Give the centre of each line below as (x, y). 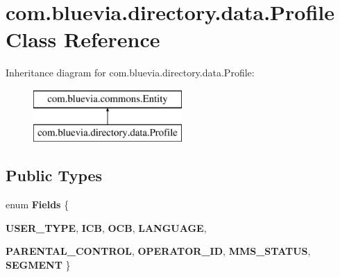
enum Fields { (37, 204)
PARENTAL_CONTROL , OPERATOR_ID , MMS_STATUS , (158, 251)
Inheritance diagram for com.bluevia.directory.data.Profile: (130, 73)
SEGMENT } (38, 265)
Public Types (54, 175)
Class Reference (83, 39)
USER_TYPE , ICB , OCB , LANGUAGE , (106, 227)
